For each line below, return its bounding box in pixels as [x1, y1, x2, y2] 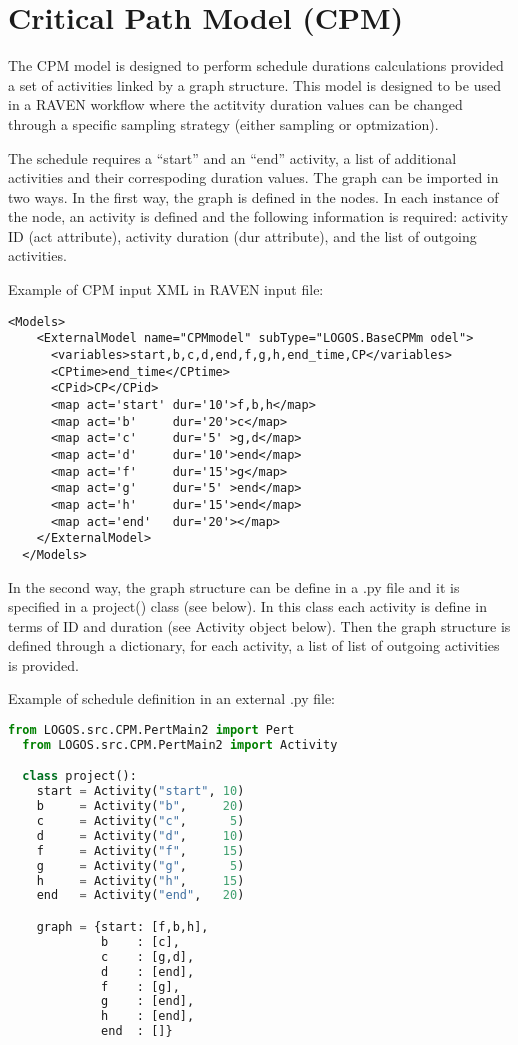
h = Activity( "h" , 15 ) [36, 873, 245, 888]
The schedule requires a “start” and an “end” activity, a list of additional [8, 147, 457, 168]
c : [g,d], [101, 949, 195, 964]
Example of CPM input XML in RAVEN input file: [8, 279, 324, 300]
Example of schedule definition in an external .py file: [8, 688, 336, 709]
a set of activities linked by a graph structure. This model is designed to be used [8, 74, 501, 95]
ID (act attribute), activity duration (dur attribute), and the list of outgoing [8, 225, 477, 246]
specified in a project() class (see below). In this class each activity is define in [8, 596, 487, 617]
